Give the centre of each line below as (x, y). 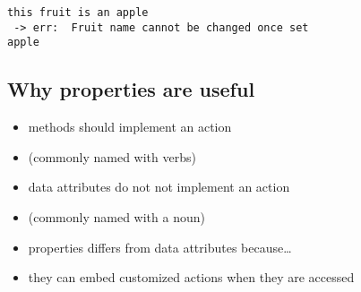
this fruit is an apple (78, 13)
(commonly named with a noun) (116, 216)
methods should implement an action (130, 127)
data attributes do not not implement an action (159, 187)
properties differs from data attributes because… (160, 247)
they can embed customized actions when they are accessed (191, 277)
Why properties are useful (131, 89)
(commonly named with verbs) (112, 156)
